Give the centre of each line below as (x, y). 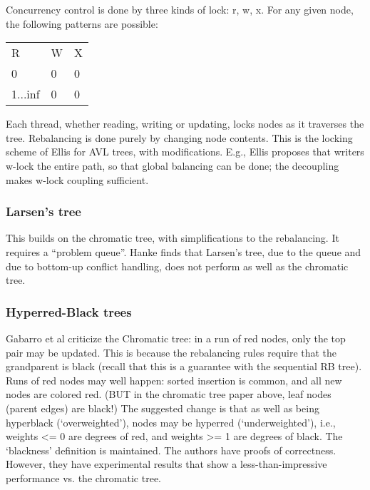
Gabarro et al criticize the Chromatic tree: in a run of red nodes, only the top (176, 338)
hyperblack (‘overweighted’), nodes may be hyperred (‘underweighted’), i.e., (171, 422)
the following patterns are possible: (82, 23)
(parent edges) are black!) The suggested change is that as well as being (163, 408)
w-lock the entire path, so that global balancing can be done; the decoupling (173, 165)
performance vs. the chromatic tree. (83, 478)
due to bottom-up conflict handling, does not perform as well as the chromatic (177, 266)
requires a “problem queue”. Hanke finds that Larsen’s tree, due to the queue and (184, 251)
